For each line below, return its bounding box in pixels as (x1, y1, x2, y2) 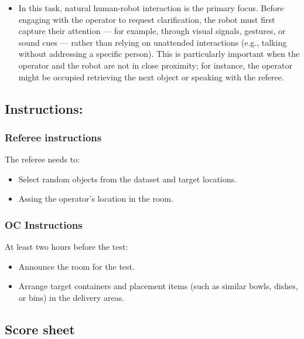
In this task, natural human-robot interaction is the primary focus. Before (18, 2, 284, 13)
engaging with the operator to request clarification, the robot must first (18, 13, 275, 25)
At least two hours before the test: (5, 240, 128, 253)
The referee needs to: (5, 153, 80, 165)
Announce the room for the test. (18, 260, 135, 272)
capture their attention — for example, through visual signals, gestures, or (18, 25, 286, 37)
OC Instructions (5, 217, 83, 232)
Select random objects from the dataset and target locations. (18, 172, 237, 185)
